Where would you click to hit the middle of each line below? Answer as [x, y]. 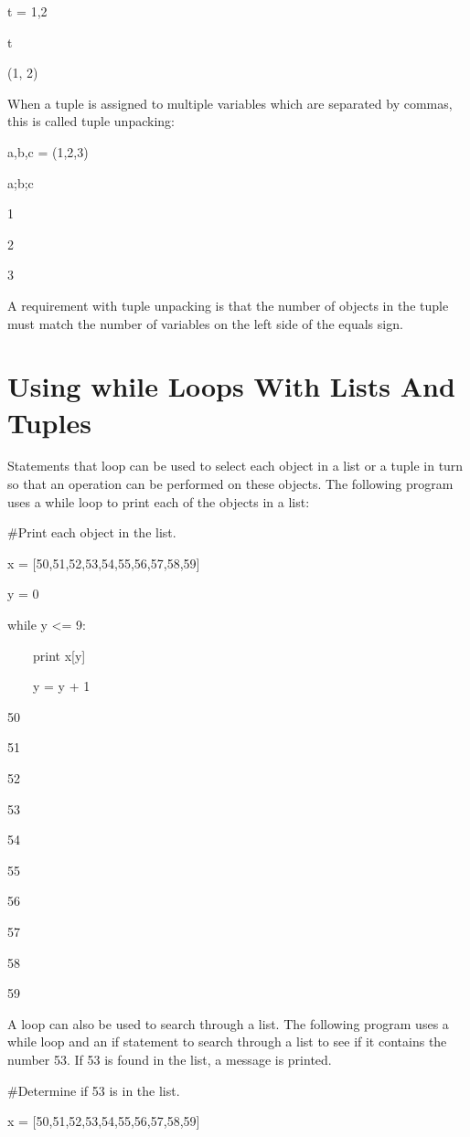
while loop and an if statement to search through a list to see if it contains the [227, 1041]
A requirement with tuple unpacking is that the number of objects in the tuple [228, 305]
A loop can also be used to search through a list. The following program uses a [228, 1023]
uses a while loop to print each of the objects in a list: [159, 501]
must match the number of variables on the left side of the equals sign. [205, 323]
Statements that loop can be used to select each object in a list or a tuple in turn [235, 466]
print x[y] [59, 655]
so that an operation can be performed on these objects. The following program [230, 484]
